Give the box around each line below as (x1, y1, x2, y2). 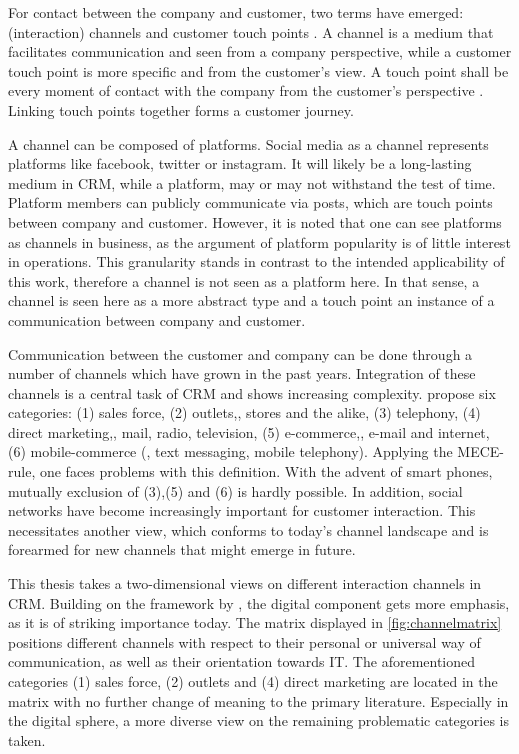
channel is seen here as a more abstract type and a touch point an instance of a (8, 290, 495, 311)
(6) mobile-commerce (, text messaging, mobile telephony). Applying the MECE (8, 441, 500, 462)
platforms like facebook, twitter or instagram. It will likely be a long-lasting (8, 153, 472, 174)
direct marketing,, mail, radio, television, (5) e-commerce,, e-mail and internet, (8, 421, 490, 442)
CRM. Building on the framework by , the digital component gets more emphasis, (8, 592, 510, 613)
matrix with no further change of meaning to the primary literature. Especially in (8, 690, 509, 711)
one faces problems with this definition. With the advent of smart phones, (39, 461, 493, 482)
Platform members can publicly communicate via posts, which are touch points (8, 192, 493, 213)
